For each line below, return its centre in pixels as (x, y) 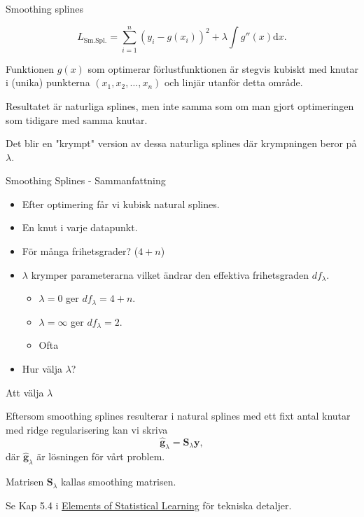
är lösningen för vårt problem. (101, 456)
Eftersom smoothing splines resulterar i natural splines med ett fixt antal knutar (178, 416)
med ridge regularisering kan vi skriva (87, 429)
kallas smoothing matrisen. (118, 482)
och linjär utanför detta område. (233, 82)
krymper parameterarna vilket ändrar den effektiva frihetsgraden (170, 274)
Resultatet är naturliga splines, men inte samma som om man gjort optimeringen (180, 105)
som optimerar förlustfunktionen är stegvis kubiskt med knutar (223, 68)
